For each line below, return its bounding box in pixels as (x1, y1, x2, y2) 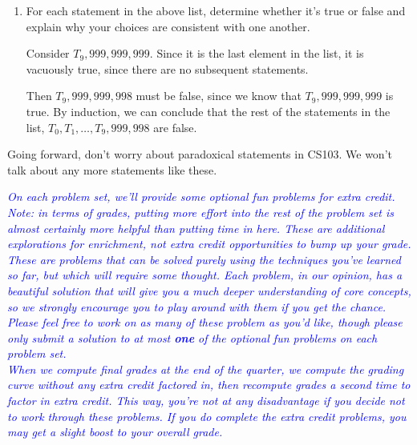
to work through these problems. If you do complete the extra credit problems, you (7, 407, 407, 424)
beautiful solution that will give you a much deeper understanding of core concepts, (7, 282, 411, 299)
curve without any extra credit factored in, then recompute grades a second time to (7, 376, 411, 393)
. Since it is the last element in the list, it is (149, 45, 364, 62)
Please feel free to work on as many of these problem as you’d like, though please (7, 314, 403, 331)
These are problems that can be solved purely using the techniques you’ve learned (7, 251, 401, 267)
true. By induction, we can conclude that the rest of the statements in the (26, 102, 391, 119)
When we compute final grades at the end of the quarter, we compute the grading (7, 360, 404, 377)
